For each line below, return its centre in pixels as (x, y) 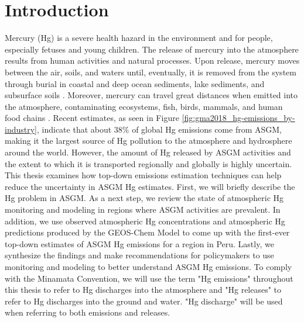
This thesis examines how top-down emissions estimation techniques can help (143, 175)
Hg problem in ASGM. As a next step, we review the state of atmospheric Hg (144, 198)
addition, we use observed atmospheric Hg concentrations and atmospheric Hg (145, 221)
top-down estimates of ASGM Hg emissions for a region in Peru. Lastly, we (139, 243)
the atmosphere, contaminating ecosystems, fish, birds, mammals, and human (144, 106)
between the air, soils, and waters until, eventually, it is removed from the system (151, 72)
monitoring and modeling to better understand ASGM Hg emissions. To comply (148, 266)
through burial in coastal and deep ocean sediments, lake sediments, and (135, 83)
